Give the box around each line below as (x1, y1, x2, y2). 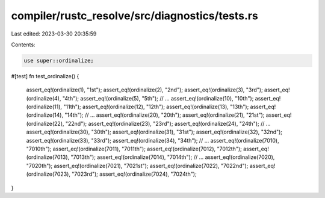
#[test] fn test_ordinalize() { (11, 72, 79, 79)
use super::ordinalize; (23, 57, 94, 64)
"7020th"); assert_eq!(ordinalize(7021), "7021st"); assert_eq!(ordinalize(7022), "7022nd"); (26, 162, 249, 169)
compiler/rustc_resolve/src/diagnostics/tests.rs (11, 9, 258, 22)
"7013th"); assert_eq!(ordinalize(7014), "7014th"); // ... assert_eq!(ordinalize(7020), (70, 153, 275, 161)
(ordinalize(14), (26, 111, 63, 119)
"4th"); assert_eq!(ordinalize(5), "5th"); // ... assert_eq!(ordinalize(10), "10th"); (62, 94, 254, 102)
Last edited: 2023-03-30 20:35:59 (11, 30, 97, 37)
